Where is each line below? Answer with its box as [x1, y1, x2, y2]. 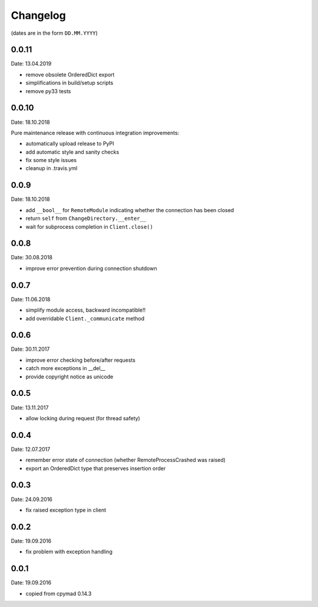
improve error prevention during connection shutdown [25, 265, 157, 272]
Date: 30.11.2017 [11, 345, 50, 353]
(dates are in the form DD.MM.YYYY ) [11, 29, 98, 37]
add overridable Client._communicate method [25, 315, 144, 322]
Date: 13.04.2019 [11, 60, 52, 67]
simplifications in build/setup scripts [25, 80, 114, 87]
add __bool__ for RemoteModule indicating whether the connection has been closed [25, 206, 234, 213]
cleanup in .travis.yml [25, 165, 78, 172]
